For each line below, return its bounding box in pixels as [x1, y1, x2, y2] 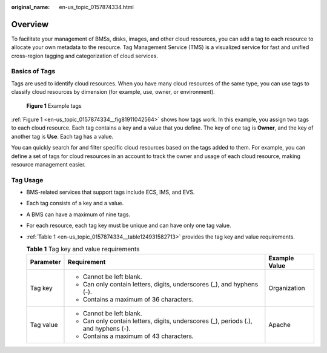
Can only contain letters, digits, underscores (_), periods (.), [82, 317, 253, 325]
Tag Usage [11, 176, 44, 184]
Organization [268, 284, 305, 292]
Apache [268, 321, 291, 329]
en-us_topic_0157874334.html [59, 4, 134, 10]
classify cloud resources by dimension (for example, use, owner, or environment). [11, 88, 215, 96]
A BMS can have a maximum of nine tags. [26, 211, 130, 218]
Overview [11, 19, 49, 30]
